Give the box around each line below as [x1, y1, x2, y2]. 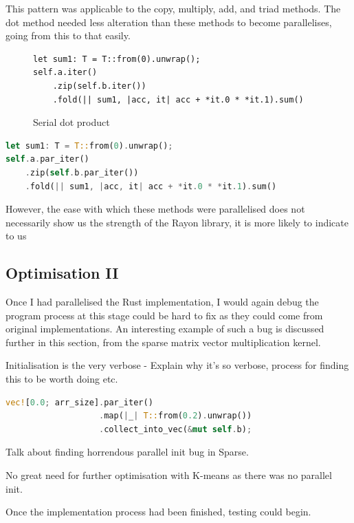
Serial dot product [33, 115, 110, 129]
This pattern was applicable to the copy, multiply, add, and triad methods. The [5, 1, 341, 15]
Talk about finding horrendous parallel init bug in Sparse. [5, 445, 249, 459]
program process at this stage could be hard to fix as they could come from [5, 308, 323, 322]
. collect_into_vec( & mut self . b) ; [99, 424, 252, 434]
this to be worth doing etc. [5, 372, 118, 386]
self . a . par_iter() [5, 154, 89, 164]
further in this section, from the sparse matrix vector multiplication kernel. [5, 334, 321, 349]
